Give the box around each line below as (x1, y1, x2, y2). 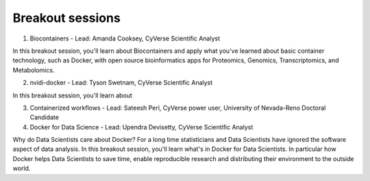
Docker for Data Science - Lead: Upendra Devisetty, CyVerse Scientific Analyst (29, 123, 254, 131)
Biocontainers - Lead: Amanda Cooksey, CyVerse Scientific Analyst (29, 34, 221, 43)
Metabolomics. (12, 66, 55, 74)
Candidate (29, 113, 60, 121)
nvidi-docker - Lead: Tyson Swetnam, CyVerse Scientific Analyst (29, 79, 213, 87)
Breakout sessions (12, 10, 121, 25)
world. (12, 165, 31, 173)
